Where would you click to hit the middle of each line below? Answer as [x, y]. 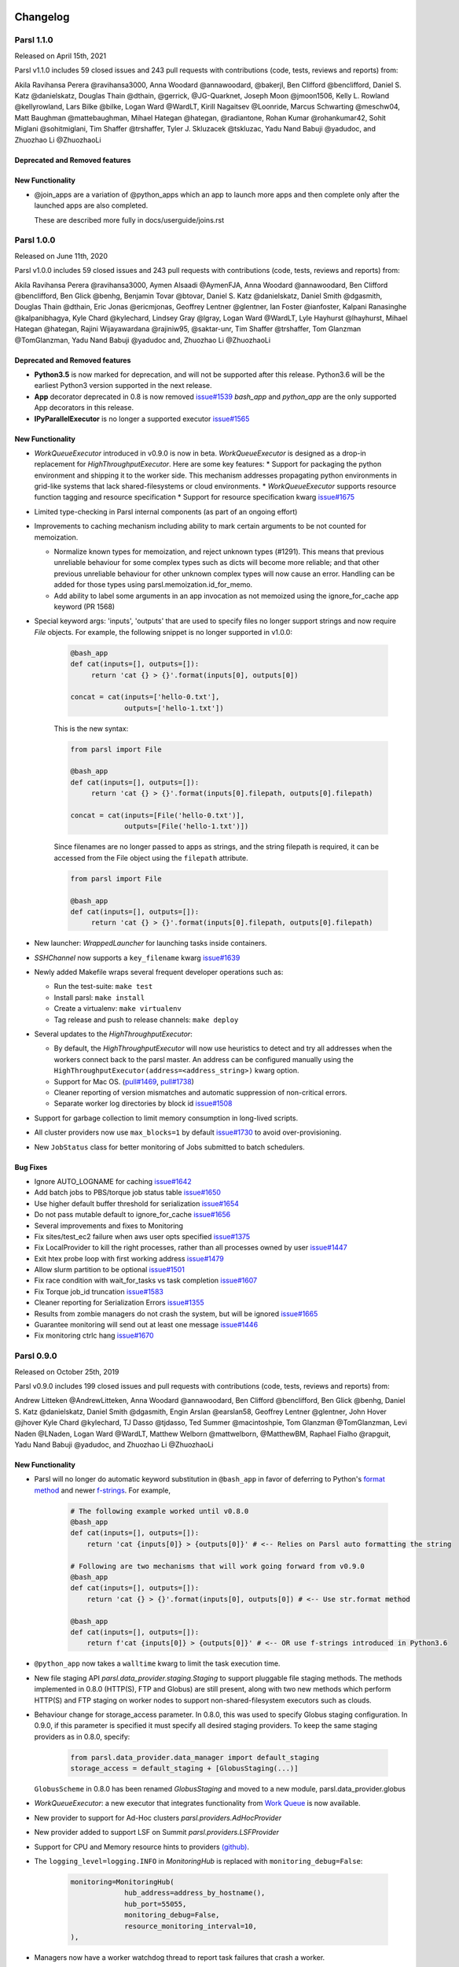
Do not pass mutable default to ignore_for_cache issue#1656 [132, 1215]
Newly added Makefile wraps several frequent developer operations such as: [159, 972]
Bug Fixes [31, 1167]
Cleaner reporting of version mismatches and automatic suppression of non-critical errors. [200, 1092]
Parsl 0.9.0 [36, 1356]
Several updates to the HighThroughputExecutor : [113, 1034]
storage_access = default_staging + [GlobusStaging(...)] [184, 1769]
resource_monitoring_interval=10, [191, 1926]
